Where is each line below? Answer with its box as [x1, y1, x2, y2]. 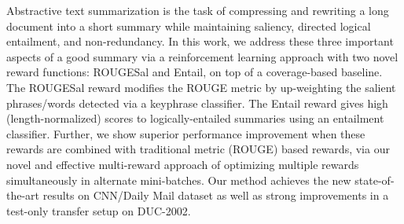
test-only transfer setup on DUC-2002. [6, 202, 191, 218]
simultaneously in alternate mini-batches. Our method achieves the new [6, 171, 351, 188]
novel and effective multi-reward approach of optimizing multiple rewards [6, 156, 359, 172]
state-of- [354, 171, 395, 188]
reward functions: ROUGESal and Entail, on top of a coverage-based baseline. [6, 64, 383, 80]
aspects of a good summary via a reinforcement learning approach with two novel [6, 48, 398, 64]
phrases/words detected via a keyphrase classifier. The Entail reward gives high [6, 94, 388, 111]
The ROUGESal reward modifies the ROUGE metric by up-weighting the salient [6, 79, 396, 95]
